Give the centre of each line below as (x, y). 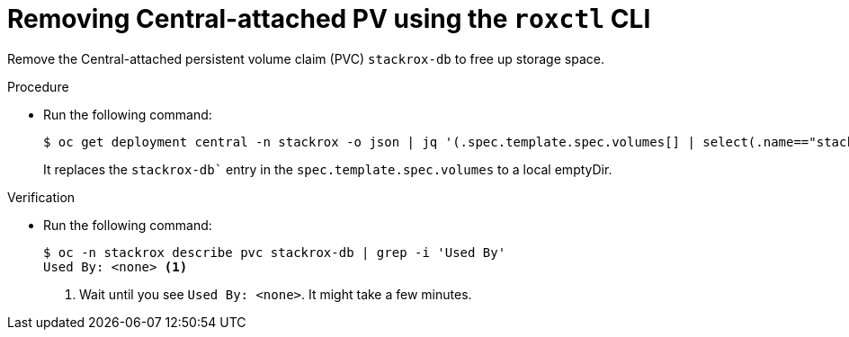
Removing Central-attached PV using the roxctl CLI (329, 19)
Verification (41, 197)
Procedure (38, 86)
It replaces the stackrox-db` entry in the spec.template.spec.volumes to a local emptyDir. (328, 169)
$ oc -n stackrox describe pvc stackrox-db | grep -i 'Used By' (275, 252)
